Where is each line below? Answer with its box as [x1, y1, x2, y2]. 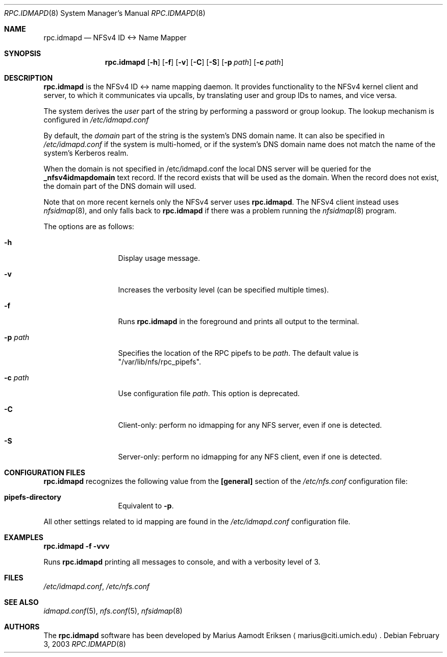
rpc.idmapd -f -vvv [43, 542, 110, 550]
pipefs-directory [4, 493, 61, 501]
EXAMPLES [4, 533, 43, 542]
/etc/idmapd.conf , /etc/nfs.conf [43, 582, 150, 591]
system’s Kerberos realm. [43, 149, 129, 157]
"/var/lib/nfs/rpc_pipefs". [118, 357, 201, 366]
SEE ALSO [4, 598, 39, 606]
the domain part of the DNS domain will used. [43, 182, 196, 190]
